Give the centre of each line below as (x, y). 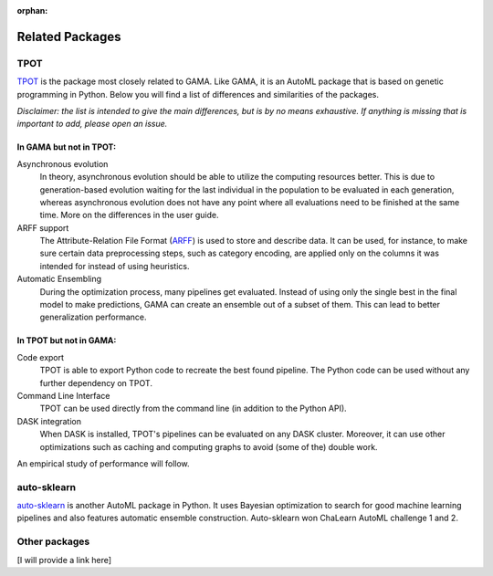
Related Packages (69, 37)
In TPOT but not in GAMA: (67, 340)
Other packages (53, 541)
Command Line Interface (63, 395)
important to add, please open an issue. (92, 124)
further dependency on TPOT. (96, 382)
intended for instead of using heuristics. (115, 266)
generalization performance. (93, 317)
